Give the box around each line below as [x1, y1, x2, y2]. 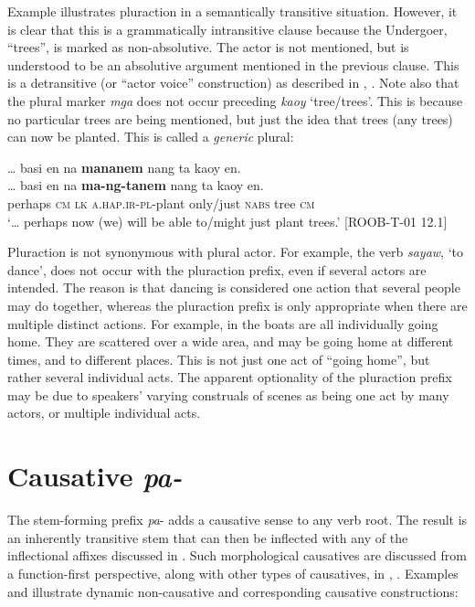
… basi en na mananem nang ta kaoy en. [7, 157, 241, 176]
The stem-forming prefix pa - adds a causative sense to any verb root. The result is [7, 510, 468, 529]
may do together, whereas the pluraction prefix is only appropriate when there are [7, 295, 468, 314]
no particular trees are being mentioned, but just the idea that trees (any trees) [7, 109, 453, 128]
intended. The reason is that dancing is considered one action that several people [7, 278, 460, 297]
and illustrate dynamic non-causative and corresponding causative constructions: [7, 581, 459, 601]
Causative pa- [7, 457, 183, 495]
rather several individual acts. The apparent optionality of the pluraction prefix [7, 367, 452, 387]
